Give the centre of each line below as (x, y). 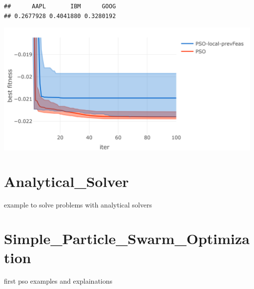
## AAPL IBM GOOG (60, 6)
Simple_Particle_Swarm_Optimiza (127, 238)
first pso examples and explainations (58, 280)
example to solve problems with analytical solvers (78, 204)
